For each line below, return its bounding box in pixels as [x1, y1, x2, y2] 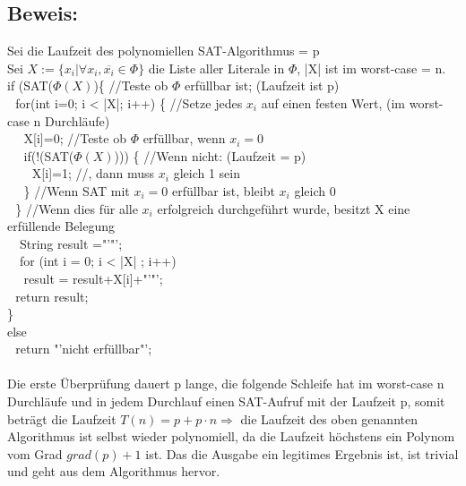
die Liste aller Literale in [148, 58, 285, 77]
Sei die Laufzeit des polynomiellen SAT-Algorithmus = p [7, 41, 320, 60]
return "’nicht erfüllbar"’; [15, 339, 152, 358]
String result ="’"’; [19, 234, 123, 252]
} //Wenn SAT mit [23, 181, 130, 200]
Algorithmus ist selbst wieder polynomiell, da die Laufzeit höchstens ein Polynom [7, 427, 455, 446]
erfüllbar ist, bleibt [171, 181, 275, 200]
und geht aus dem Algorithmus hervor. [7, 462, 220, 481]
